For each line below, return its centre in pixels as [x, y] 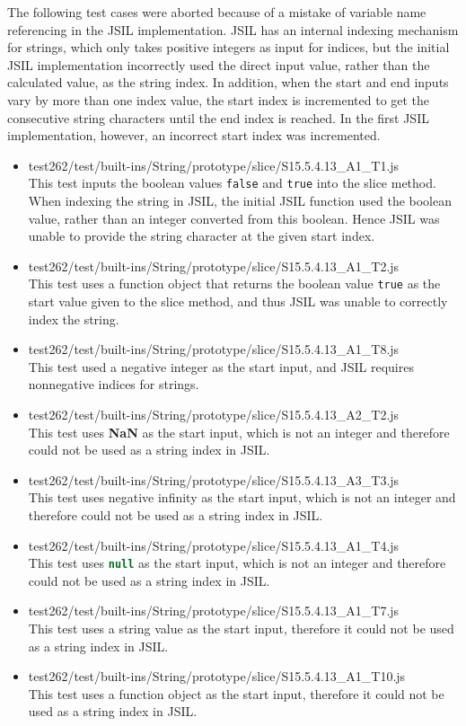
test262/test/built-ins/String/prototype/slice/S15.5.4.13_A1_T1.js [214, 165]
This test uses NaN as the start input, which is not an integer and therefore [239, 432]
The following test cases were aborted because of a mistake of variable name [217, 12]
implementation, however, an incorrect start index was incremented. [194, 135]
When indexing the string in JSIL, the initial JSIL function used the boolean [240, 200]
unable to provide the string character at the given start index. [202, 236]
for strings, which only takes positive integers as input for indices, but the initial [229, 47]
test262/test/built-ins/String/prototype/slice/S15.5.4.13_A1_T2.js [214, 266]
